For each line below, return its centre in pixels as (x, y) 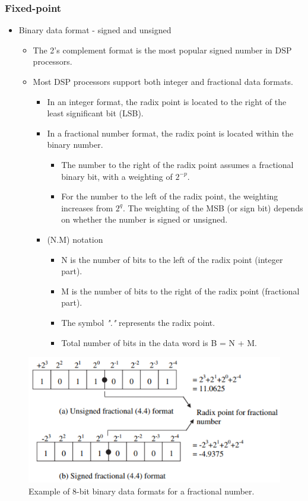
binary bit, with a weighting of (117, 176)
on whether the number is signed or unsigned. (145, 219)
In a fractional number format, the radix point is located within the (170, 133)
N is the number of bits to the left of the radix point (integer (172, 259)
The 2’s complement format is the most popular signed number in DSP (162, 50)
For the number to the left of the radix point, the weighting (170, 196)
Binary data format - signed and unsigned (95, 30)
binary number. (75, 145)
